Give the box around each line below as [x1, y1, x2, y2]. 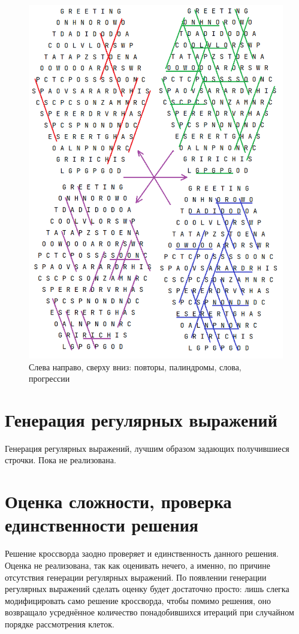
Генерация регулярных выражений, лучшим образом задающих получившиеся [5, 442, 289, 454]
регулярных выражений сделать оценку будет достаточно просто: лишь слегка [5, 582, 289, 595]
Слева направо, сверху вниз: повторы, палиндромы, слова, [29, 360, 241, 373]
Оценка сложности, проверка [5, 489, 232, 514]
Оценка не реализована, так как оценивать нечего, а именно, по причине [5, 558, 270, 571]
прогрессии [29, 372, 70, 385]
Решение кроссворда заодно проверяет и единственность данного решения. [5, 547, 279, 560]
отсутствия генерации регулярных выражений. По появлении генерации [5, 570, 267, 583]
